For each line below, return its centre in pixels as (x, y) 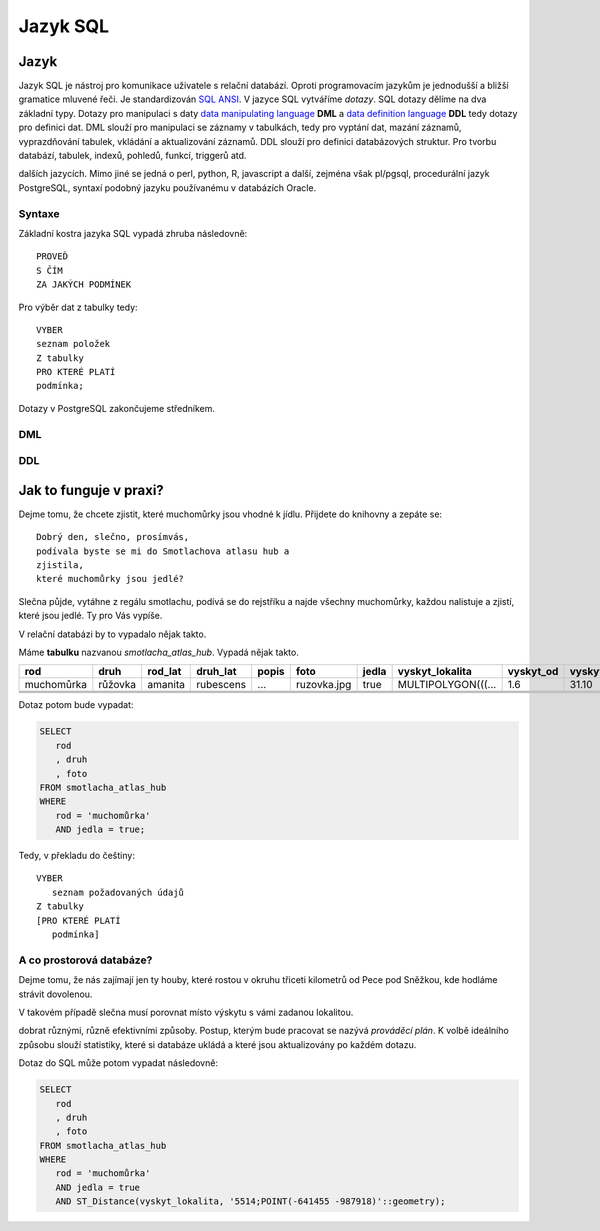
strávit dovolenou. (55, 994)
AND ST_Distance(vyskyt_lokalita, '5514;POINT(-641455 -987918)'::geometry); (250, 1201)
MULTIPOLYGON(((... (447, 685)
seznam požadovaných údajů (118, 892)
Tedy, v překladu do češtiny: (76, 856)
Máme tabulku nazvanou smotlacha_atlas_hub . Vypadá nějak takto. (158, 652)
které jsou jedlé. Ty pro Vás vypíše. (90, 616)
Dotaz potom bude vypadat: (76, 705)
